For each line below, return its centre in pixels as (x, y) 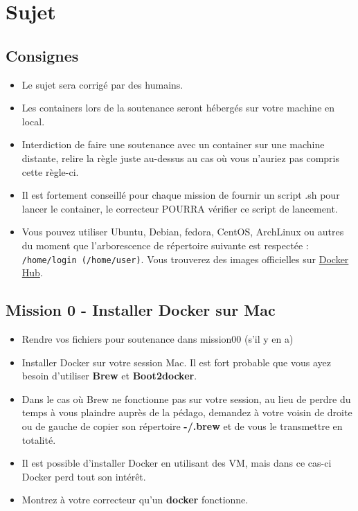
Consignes (42, 55)
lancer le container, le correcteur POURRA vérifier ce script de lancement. (180, 208)
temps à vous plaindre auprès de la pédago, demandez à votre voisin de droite (187, 412)
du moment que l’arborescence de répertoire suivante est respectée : (165, 245)
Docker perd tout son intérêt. (84, 476)
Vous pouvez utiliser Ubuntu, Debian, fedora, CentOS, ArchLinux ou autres (183, 232)
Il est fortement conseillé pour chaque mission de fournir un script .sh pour (181, 195)
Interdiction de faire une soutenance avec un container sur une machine (173, 144)
